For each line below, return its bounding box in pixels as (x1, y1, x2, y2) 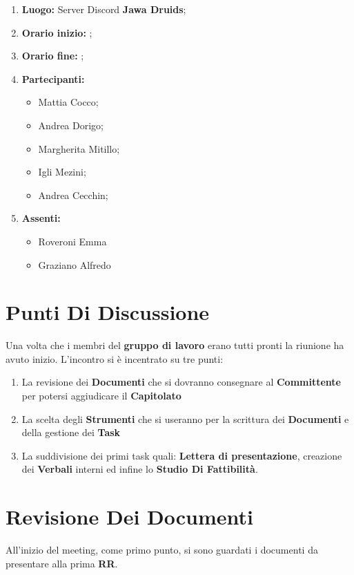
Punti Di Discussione (6, 298, 210, 326)
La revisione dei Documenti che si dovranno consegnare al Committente (21, 375, 341, 389)
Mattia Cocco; (38, 95, 99, 109)
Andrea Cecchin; (38, 187, 108, 202)
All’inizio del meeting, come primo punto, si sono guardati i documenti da (6, 543, 318, 557)
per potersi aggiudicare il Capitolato (21, 388, 181, 403)
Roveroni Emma (38, 234, 107, 248)
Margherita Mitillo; (38, 141, 120, 155)
